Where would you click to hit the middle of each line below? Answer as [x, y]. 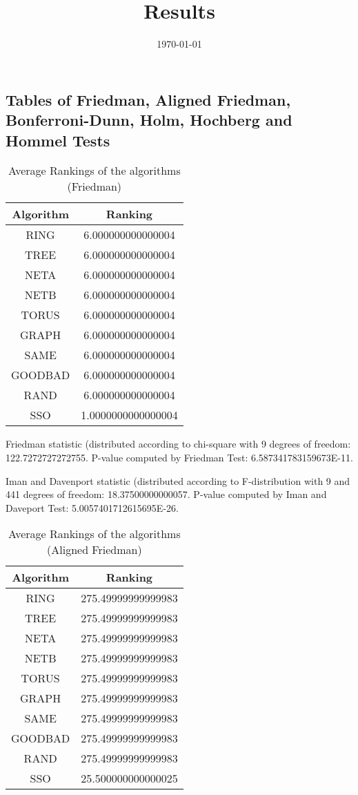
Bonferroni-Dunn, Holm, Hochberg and [149, 120]
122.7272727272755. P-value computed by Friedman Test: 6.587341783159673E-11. [179, 457]
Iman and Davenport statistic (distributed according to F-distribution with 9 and [178, 480]
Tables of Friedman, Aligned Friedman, [148, 99]
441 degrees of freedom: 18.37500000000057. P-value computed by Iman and [166, 494]
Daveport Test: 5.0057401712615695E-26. [92, 507]
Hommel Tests [58, 140]
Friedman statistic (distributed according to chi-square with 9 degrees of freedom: [178, 444]
